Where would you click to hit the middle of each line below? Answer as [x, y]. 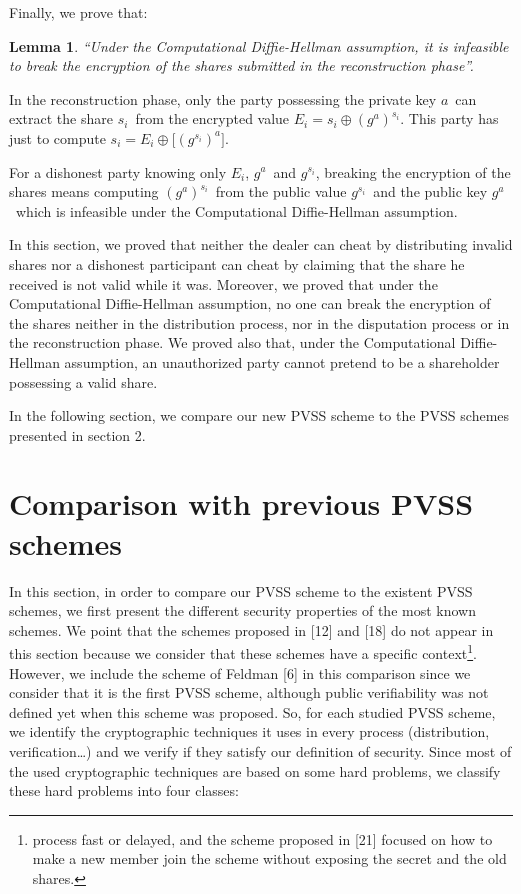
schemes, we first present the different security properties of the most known [242, 610]
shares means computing [84, 191]
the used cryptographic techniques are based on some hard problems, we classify [255, 770]
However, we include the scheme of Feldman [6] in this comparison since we [240, 672]
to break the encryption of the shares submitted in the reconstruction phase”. [241, 65]
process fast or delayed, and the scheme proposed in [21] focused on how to [262, 838]
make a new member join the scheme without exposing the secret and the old [269, 858]
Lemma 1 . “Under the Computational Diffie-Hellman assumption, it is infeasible [259, 45]
